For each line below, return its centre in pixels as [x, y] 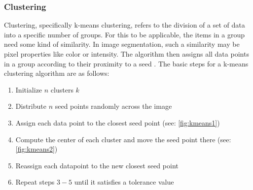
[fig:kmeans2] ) [36, 149]
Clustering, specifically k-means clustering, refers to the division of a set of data [125, 25]
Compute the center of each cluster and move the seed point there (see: [123, 139]
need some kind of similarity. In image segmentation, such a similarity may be [122, 44]
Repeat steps [35, 182]
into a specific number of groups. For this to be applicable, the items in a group [124, 34]
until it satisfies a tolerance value [124, 182]
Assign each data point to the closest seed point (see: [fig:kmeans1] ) [118, 122]
